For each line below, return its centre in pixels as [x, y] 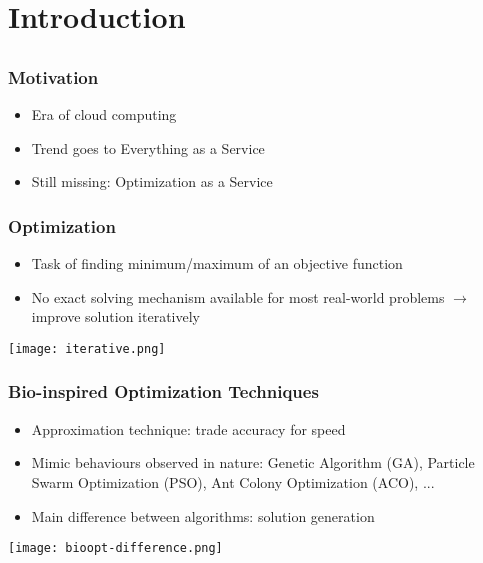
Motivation [53, 76]
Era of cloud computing [104, 114]
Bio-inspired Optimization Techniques [163, 391]
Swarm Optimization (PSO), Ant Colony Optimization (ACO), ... [233, 481]
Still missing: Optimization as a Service [152, 181]
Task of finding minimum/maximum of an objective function [217, 263]
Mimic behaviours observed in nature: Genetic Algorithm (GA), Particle [253, 462]
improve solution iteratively [115, 316]
